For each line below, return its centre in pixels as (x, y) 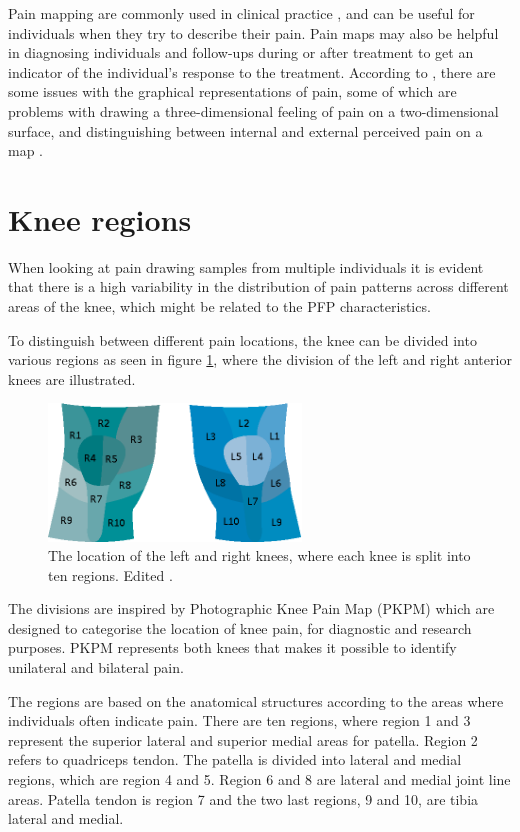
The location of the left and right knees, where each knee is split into (259, 555)
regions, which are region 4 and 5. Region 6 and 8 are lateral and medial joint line (259, 779)
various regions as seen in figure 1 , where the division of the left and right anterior (260, 359)
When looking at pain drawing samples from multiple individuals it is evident (246, 266)
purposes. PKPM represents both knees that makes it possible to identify (232, 647)
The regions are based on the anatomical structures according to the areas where (256, 700)
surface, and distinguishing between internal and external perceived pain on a (245, 130)
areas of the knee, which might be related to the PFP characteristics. (219, 306)
